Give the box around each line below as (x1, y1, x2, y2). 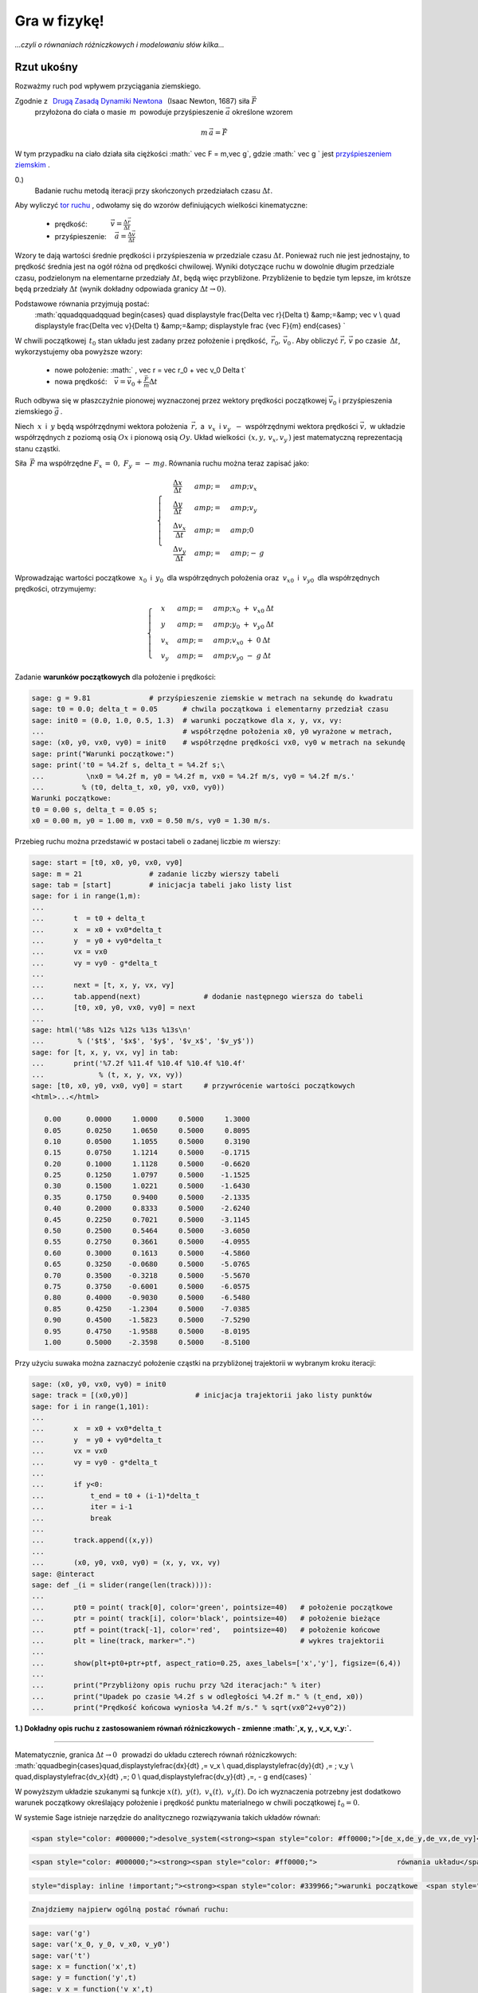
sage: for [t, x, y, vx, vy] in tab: (31, 1048, 179, 1056)
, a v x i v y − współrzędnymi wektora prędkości (194, 421, 358, 433)
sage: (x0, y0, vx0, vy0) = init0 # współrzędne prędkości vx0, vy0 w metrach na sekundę (31, 738, 406, 747)
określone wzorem (232, 108, 293, 117)
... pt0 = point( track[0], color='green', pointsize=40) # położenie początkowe (31, 1602, 394, 1612)
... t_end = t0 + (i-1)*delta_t (31, 1491, 200, 1500)
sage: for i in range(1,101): (31, 1401, 150, 1411)
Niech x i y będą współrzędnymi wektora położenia (14, 421, 188, 430)
